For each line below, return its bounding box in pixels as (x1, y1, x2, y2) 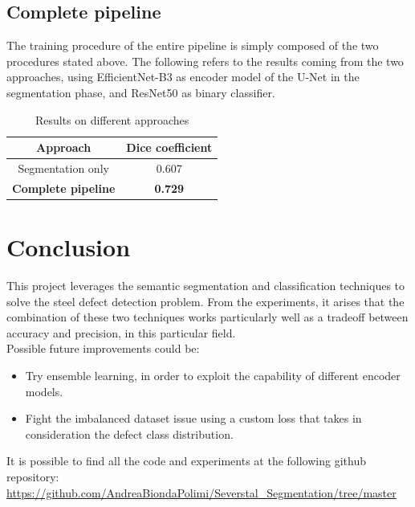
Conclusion (6, 231, 131, 264)
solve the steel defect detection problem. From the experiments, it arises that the (6, 292, 405, 309)
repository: (6, 468, 59, 485)
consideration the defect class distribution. (25, 425, 234, 442)
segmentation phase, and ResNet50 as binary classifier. (6, 84, 275, 100)
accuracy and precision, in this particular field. (6, 324, 236, 341)
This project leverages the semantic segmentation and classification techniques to (6, 277, 405, 294)
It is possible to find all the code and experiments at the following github (6, 452, 366, 469)
